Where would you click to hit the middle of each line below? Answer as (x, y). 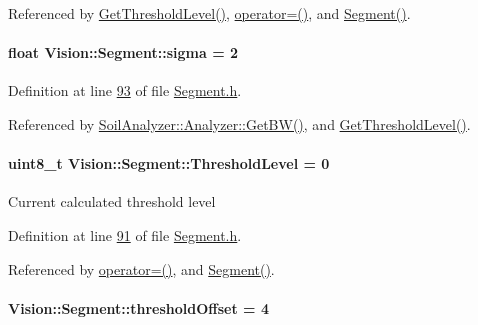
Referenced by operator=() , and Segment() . (141, 268)
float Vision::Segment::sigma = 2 (123, 52)
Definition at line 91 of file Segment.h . (125, 234)
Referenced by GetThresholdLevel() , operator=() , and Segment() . (209, 13)
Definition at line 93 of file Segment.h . (125, 90)
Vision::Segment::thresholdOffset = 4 (138, 307)
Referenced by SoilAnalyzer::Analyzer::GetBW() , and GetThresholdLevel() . (239, 123)
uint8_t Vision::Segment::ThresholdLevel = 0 (169, 163)
